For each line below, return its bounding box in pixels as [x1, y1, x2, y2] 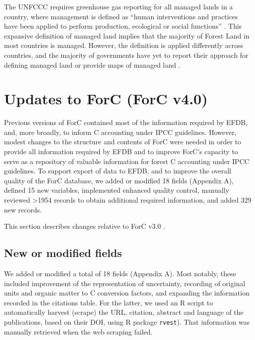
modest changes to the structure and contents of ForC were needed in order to [4, 136, 241, 147]
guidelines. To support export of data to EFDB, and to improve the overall [4, 166, 232, 176]
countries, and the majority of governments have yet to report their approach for [4, 49, 249, 60]
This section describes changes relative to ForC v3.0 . [4, 221, 166, 231]
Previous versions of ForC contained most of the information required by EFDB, [4, 117, 248, 127]
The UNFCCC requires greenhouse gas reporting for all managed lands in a [4, 1, 233, 11]
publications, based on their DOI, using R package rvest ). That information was [4, 316, 250, 327]
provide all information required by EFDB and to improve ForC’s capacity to [4, 146, 238, 157]
